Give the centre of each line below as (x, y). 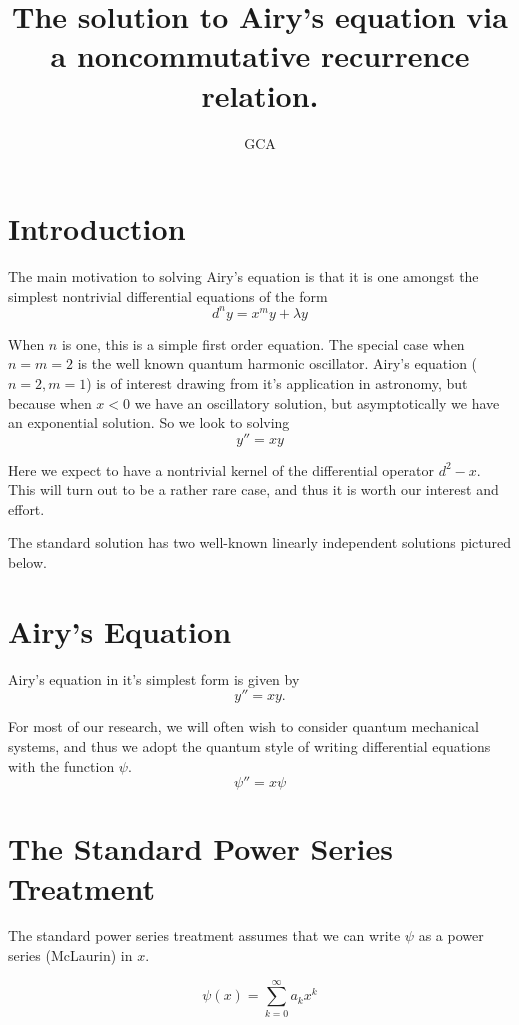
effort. (26, 508)
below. (27, 562)
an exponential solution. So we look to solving (149, 422)
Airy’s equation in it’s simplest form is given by (154, 678)
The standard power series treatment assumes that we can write (204, 935)
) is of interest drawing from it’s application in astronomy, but (277, 382)
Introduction (97, 228)
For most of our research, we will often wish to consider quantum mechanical (243, 726)
